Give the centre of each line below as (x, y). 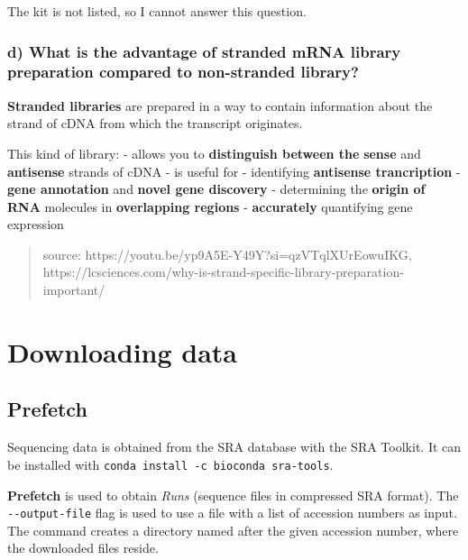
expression (36, 224)
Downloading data (122, 351)
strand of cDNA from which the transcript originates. (155, 123)
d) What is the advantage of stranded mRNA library (204, 51)
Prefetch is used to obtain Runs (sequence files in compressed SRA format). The (233, 495)
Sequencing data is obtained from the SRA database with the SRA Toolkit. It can (234, 447)
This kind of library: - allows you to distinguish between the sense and (214, 153)
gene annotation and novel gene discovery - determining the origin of (216, 189)
